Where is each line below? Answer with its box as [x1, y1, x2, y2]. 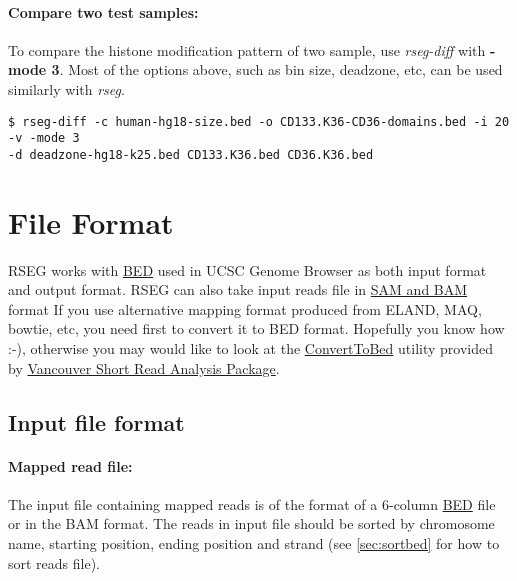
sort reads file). [8, 552, 101, 573]
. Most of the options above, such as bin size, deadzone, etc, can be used [59, 59, 503, 80]
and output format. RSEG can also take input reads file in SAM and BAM [8, 279, 468, 300]
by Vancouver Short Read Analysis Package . [8, 357, 280, 378]
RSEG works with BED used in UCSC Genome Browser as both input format [8, 259, 487, 280]
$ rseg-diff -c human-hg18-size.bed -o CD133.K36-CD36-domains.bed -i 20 [8, 114, 510, 129]
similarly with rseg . [8, 78, 125, 99]
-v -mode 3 [8, 131, 80, 146]
